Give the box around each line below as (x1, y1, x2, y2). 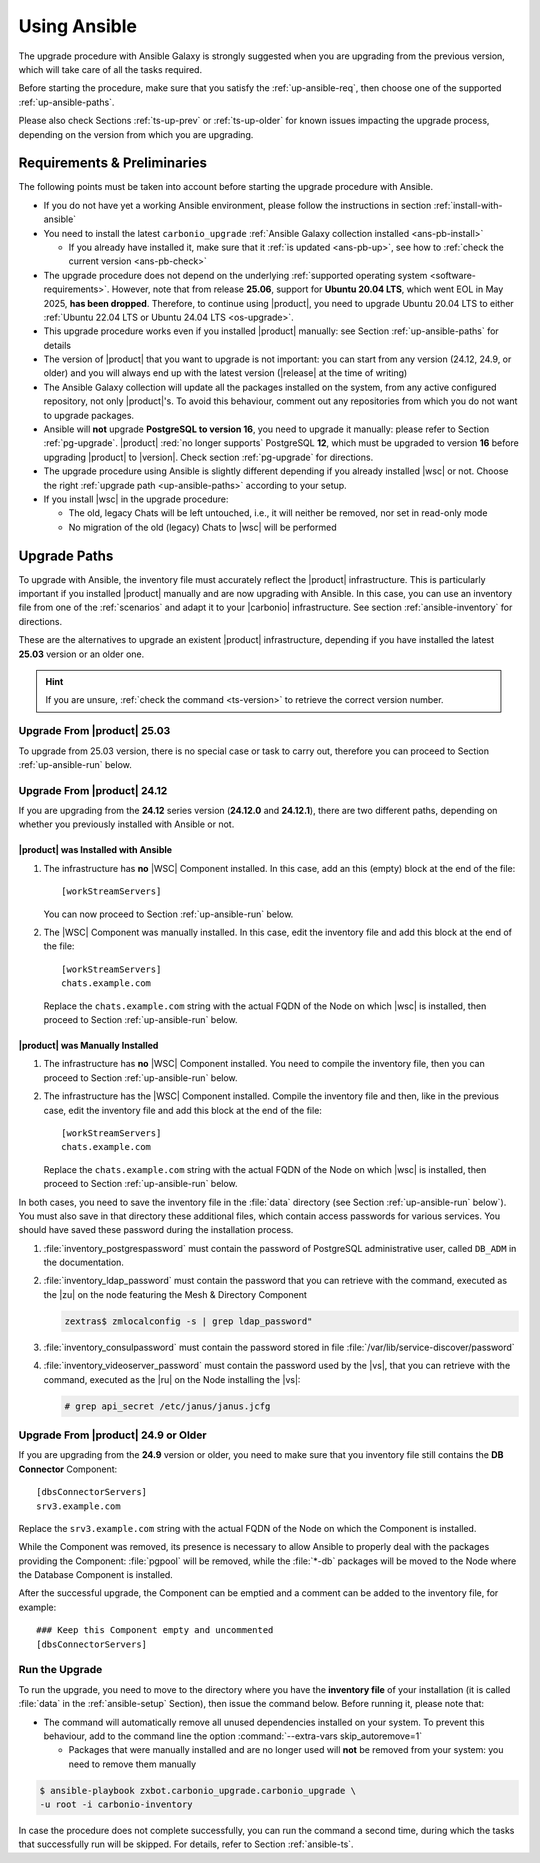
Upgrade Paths (18, 547, 114, 564)
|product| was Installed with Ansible (18, 844, 173, 856)
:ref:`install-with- (433, 199, 503, 211)
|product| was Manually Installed (18, 1040, 159, 1051)
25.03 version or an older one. (18, 648, 145, 660)
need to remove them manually (68, 1758, 197, 1770)
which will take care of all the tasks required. (18, 63, 203, 75)
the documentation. (43, 1256, 125, 1269)
